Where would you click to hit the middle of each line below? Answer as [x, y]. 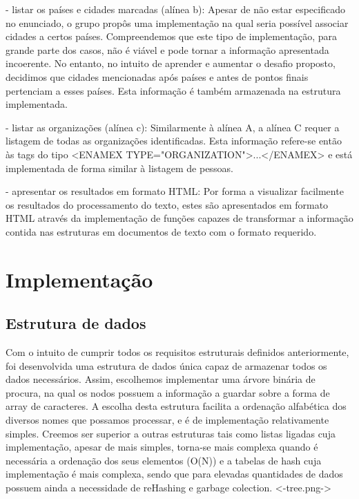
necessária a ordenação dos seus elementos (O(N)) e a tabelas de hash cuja [164, 460]
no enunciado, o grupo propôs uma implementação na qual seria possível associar [177, 22]
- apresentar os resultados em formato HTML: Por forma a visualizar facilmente [175, 191]
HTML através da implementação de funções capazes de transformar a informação [179, 218]
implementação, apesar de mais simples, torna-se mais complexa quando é [162, 447]
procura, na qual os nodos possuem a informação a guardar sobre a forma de [168, 392]
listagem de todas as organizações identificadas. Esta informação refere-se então [174, 141]
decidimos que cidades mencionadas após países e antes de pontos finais [157, 76]
